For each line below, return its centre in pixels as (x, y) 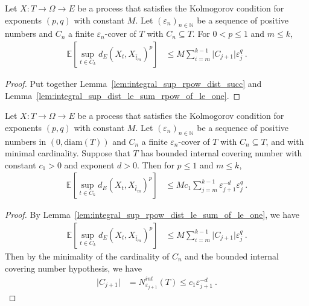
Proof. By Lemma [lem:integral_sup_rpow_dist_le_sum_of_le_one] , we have (152, 215)
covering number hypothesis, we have (73, 268)
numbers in (26, 141)
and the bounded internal (232, 256)
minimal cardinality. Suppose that (68, 153)
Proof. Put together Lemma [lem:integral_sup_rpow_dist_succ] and (133, 84)
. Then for (156, 164)
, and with (285, 141)
